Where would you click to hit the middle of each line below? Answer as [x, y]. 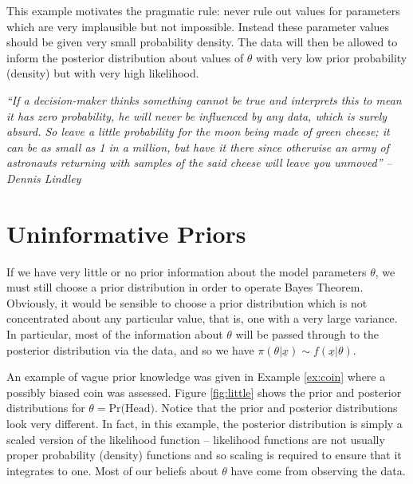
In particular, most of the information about [115, 334]
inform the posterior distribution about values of [125, 57]
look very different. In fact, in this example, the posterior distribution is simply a [205, 423]
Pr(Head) [132, 409]
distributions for [46, 408]
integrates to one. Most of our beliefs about [112, 470]
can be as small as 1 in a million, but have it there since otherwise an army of [198, 147]
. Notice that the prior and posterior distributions [276, 408]
